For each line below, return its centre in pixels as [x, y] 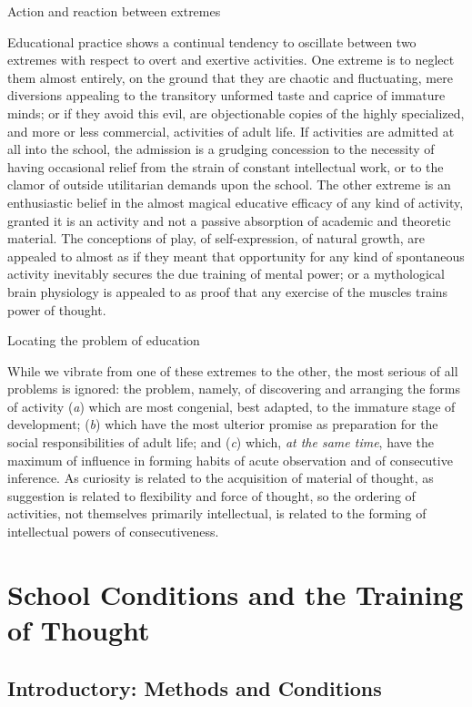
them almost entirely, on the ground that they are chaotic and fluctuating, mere [230, 77]
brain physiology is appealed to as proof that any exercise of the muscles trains [228, 291]
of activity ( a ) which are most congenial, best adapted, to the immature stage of [231, 406]
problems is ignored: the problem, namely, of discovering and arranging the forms [234, 389]
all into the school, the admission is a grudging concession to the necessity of [221, 149]
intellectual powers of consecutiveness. [113, 532]
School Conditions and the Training [236, 594]
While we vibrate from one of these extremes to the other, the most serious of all [233, 370]
